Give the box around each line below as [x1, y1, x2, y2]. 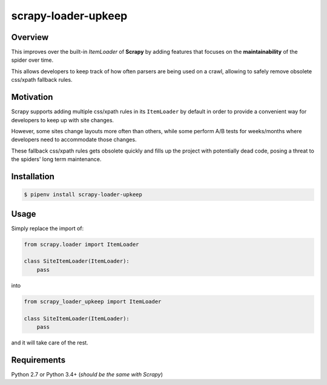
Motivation [11, 92, 53, 102]
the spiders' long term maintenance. [11, 156, 102, 163]
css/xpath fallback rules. [11, 76, 73, 84]
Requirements [11, 355, 66, 365]
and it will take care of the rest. [11, 339, 88, 346]
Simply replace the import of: [11, 225, 84, 232]
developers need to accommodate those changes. [11, 136, 137, 143]
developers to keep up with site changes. [11, 116, 114, 123]
